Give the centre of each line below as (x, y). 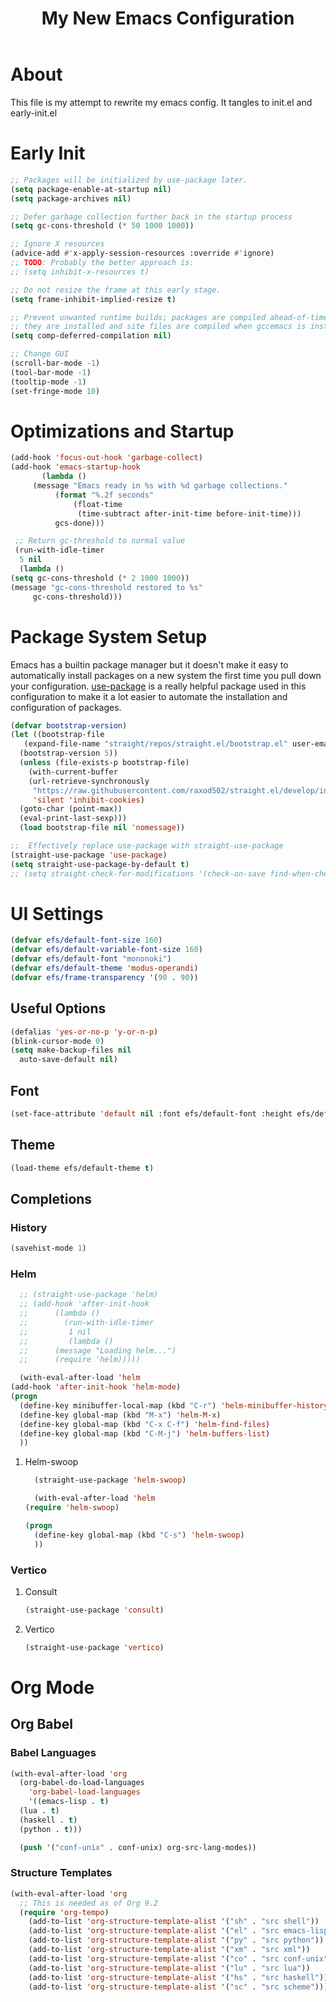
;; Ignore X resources (57, 244)
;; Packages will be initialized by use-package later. (129, 180)
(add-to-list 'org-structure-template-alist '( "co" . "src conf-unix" (178, 1958)
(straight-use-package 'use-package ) (89, 855)
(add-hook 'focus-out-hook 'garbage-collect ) (106, 458)
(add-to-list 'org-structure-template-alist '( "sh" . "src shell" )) (174, 1922)
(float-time (98, 504)
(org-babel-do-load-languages (82, 1783)
